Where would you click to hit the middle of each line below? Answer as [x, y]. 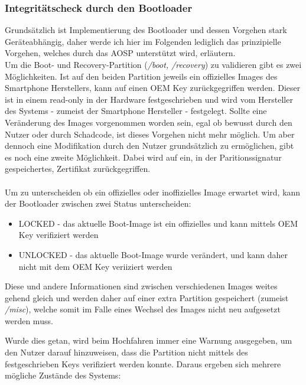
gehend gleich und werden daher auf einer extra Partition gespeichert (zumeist [147, 297]
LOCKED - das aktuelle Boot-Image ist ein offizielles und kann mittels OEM [158, 223]
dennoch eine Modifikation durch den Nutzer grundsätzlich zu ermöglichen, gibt [149, 146]
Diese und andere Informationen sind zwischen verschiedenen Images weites [141, 286]
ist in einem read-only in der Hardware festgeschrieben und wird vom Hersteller [149, 99]
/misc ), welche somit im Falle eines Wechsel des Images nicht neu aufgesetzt [143, 309]
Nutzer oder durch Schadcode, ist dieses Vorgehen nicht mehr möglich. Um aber [150, 134]
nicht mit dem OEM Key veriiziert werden [95, 266]
